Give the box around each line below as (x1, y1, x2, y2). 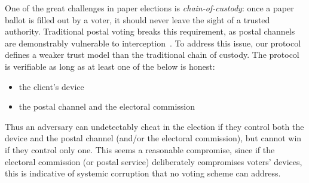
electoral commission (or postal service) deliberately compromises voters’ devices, (5, 155, 302, 168)
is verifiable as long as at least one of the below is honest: (5, 60, 215, 72)
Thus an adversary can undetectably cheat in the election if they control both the (5, 120, 304, 132)
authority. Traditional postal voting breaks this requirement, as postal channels (5, 25, 295, 38)
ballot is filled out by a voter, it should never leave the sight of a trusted (5, 13, 270, 26)
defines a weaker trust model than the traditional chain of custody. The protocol (5, 48, 299, 61)
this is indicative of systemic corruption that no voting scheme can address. (5, 167, 281, 179)
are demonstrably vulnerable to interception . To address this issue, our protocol (5, 36, 301, 49)
